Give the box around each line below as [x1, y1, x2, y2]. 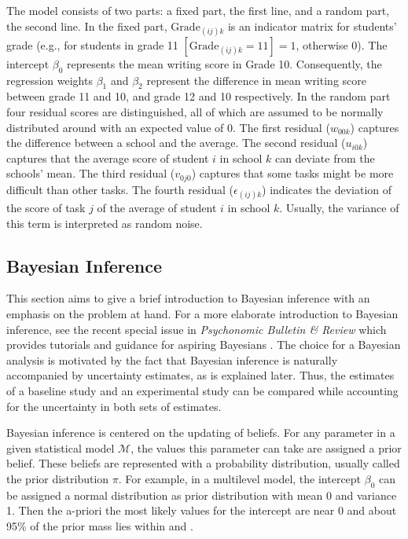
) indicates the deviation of [262, 181, 392, 197]
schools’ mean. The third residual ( [6, 165, 175, 181]
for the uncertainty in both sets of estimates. [6, 398, 222, 414]
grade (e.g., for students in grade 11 [6, 36, 178, 53]
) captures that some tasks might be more [191, 165, 394, 181]
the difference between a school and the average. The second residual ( [6, 134, 346, 151]
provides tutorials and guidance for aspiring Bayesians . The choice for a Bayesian [6, 336, 401, 353]
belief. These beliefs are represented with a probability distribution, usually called [6, 455, 400, 471]
